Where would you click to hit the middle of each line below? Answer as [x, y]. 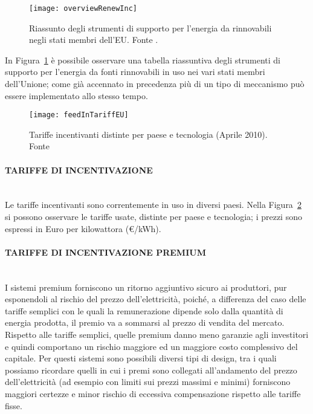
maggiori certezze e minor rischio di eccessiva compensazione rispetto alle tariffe [153, 393]
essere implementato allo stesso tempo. [76, 95]
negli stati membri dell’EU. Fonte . [94, 40]
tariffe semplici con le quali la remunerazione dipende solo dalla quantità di [144, 310]
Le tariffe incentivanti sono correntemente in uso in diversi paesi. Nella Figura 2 [153, 205]
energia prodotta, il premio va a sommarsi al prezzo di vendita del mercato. [145, 322]
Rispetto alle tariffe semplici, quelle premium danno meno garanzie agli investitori [157, 334]
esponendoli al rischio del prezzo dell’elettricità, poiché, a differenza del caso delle [156, 299]
